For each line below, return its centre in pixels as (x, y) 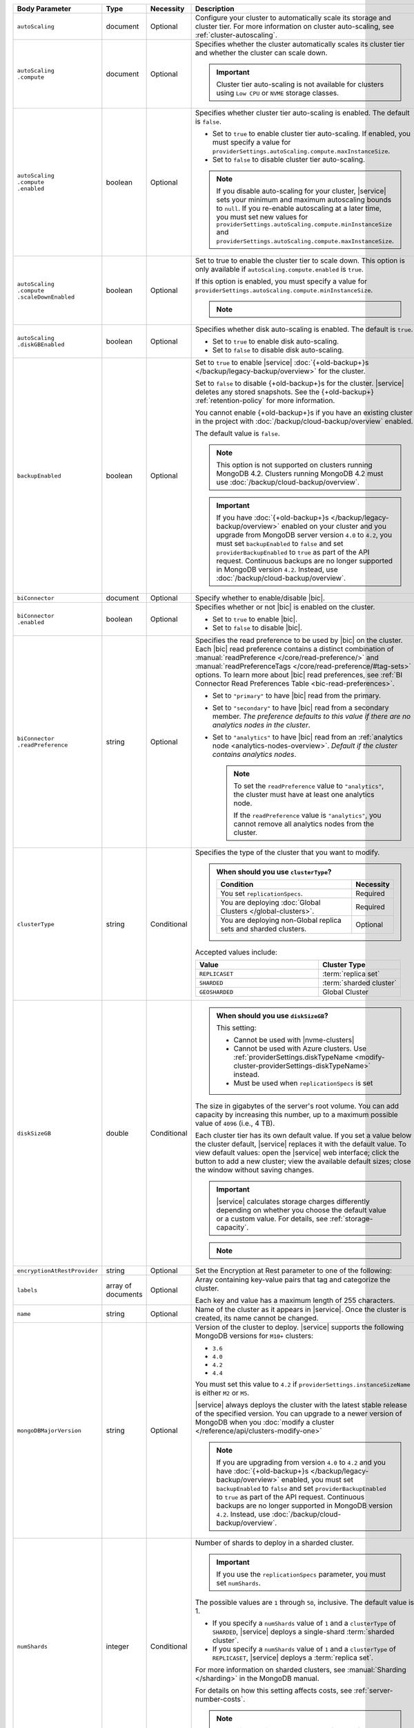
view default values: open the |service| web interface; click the (297, 1153)
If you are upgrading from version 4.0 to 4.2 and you (301, 1462)
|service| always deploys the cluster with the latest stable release (301, 1405)
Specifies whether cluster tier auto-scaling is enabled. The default (302, 113)
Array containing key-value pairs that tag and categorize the (293, 1280)
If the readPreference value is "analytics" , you (307, 815)
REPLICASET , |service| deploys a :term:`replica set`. (293, 1657)
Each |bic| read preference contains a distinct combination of (294, 649)
